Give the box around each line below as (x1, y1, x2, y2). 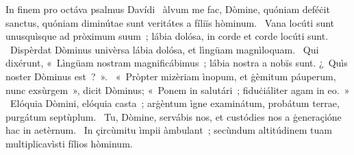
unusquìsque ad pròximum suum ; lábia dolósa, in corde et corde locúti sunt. (5, 29, 329, 43)
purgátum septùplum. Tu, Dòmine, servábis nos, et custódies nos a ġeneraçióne (5, 109, 342, 123)
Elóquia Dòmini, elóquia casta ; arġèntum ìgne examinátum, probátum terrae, (10, 96, 340, 110)
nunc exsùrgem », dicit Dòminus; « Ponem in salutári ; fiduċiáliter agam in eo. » (5, 82, 350, 97)
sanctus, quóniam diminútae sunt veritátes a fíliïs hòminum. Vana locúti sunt (5, 15, 335, 29)
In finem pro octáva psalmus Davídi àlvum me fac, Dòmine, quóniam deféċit (5, 2, 330, 16)
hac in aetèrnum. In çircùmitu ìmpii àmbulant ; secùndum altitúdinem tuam (5, 123, 332, 137)
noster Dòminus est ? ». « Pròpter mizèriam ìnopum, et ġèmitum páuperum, (5, 69, 336, 83)
